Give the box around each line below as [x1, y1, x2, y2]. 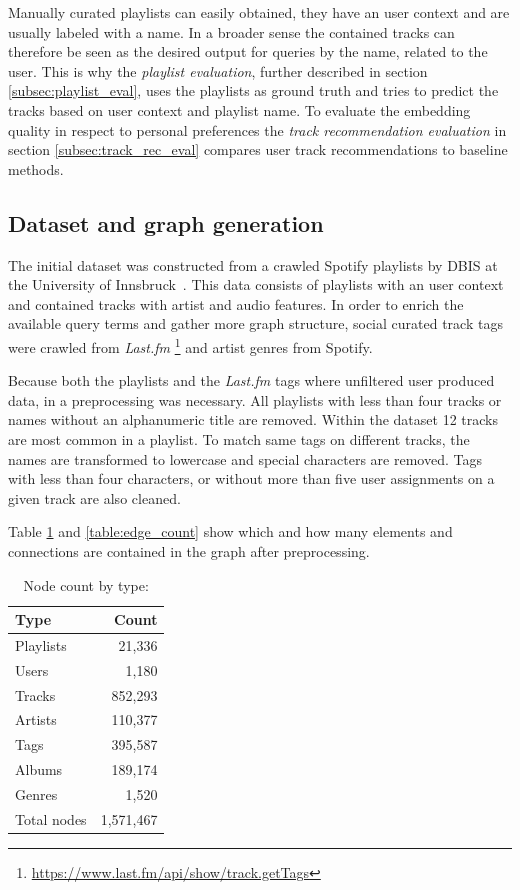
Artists [15, 709, 57, 730]
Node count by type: [23, 574, 149, 595]
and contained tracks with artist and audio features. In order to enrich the [8, 293, 464, 314]
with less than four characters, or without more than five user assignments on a [8, 468, 495, 489]
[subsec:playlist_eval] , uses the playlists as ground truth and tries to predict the [8, 80, 499, 101]
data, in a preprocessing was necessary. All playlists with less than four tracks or [8, 389, 502, 410]
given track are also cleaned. [8, 487, 181, 508]
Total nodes [15, 808, 87, 829]
